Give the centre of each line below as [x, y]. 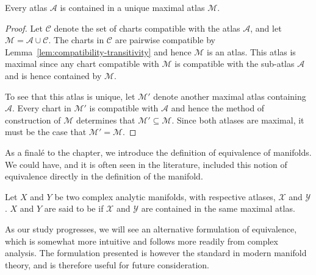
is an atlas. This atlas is [251, 51]
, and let [266, 28]
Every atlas [26, 7]
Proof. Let [24, 28]
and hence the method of [218, 108]
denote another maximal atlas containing [230, 96]
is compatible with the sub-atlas [235, 64]
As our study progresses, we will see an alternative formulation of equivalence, [151, 228]
